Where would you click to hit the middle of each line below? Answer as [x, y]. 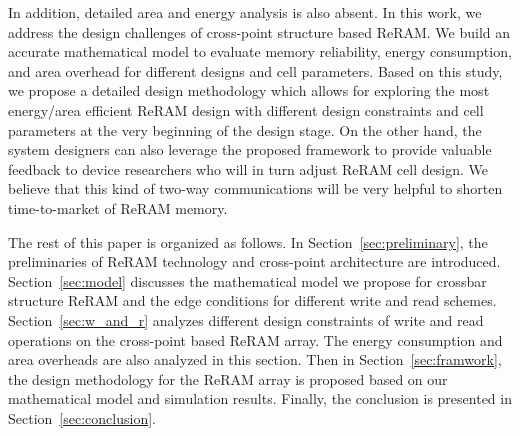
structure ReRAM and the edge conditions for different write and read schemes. [252, 300]
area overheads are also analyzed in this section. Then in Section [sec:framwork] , [255, 359]
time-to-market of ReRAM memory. [118, 207]
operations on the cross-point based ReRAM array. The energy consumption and [255, 339]
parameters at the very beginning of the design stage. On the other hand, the [245, 129]
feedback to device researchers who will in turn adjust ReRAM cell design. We [248, 168]
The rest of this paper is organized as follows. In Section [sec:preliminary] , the [248, 241]
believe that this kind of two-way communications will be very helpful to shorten [255, 188]
